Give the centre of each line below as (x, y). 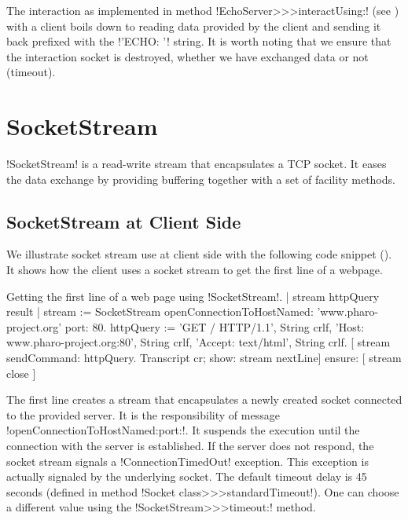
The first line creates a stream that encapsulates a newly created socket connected (204, 399)
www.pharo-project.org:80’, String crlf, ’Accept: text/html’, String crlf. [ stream (198, 342)
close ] (21, 373)
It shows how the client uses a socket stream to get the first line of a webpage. (195, 270)
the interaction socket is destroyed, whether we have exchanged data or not (187, 56)
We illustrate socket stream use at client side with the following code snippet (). (199, 254)
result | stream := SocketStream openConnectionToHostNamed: (160, 311)
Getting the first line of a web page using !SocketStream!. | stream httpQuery (193, 296)
